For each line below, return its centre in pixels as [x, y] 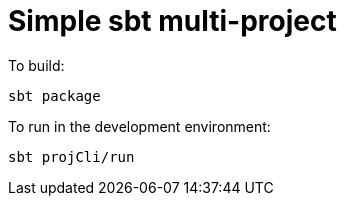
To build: [36, 65]
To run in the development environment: [139, 126]
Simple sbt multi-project [172, 21]
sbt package [54, 95]
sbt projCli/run [71, 156]
